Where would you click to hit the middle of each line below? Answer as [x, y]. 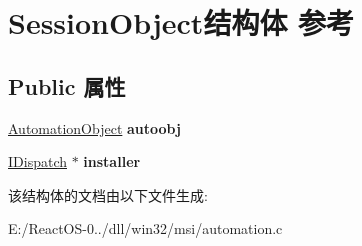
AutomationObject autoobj [94, 127]
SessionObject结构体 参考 [181, 22]
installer [112, 161]
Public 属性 [67, 85]
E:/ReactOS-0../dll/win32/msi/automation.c [145, 228]
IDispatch [37, 161]
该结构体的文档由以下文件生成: [108, 194]
